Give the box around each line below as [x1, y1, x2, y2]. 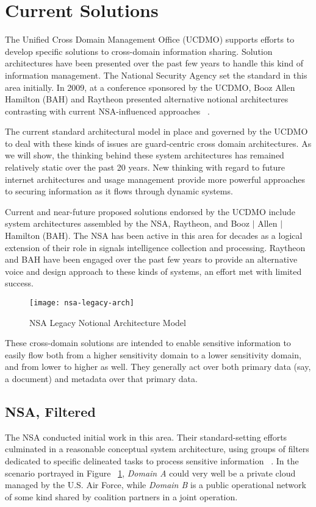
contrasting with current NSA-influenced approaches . [5, 104, 210, 117]
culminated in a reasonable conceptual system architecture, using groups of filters [5, 442, 309, 455]
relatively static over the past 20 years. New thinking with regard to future [5, 161, 285, 174]
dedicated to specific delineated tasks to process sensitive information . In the [5, 455, 299, 467]
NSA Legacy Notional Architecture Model [29, 316, 186, 328]
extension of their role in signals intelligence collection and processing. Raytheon [5, 241, 306, 253]
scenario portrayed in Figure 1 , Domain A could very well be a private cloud [5, 466, 296, 479]
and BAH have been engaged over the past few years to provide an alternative [5, 253, 298, 266]
